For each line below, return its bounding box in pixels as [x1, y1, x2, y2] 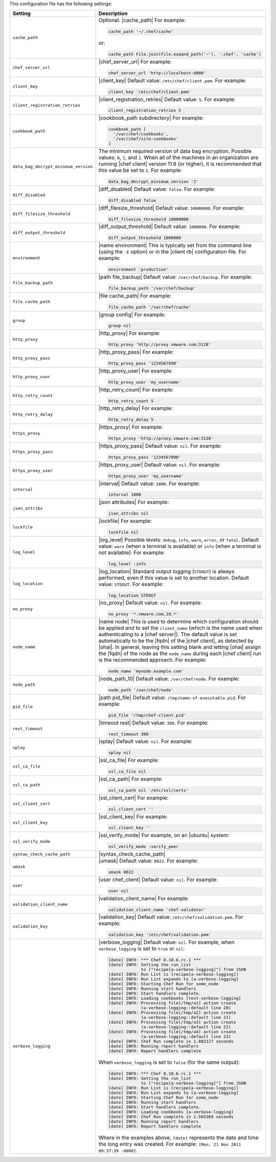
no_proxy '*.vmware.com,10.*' [108, 611, 179, 617]
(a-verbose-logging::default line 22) [141, 1025, 232, 1030]
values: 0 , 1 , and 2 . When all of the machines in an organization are [98, 154, 259, 161]
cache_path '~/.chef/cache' [108, 29, 174, 34]
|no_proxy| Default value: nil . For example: [98, 599, 202, 607]
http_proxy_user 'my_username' [108, 379, 181, 385]
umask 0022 [108, 869, 134, 875]
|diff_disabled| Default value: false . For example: [98, 185, 216, 193]
